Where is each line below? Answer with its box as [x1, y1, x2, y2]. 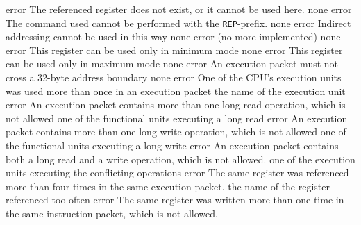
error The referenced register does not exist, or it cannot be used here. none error [6, 2, 352, 16]
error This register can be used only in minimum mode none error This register [6, 42, 343, 57]
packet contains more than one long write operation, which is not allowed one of [6, 124, 346, 139]
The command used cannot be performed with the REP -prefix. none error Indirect [6, 15, 351, 30]
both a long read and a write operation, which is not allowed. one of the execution [6, 151, 355, 166]
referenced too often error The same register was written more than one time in [6, 192, 344, 207]
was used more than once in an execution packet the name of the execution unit [6, 83, 346, 98]
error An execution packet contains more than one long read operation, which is [6, 97, 346, 112]
